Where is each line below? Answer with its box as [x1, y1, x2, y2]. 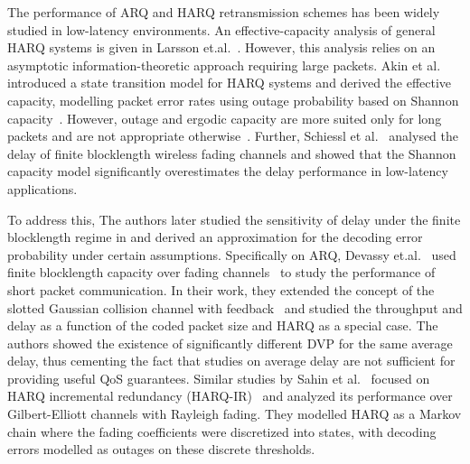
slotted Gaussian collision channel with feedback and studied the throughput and [7, 298, 463, 317]
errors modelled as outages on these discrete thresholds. [7, 440, 315, 459]
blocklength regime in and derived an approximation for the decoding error [7, 227, 423, 246]
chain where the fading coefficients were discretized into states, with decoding [7, 422, 437, 441]
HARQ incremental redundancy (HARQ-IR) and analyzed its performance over [7, 386, 453, 405]
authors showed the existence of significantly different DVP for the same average [7, 333, 453, 352]
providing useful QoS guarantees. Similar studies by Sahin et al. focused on [7, 368, 430, 387]
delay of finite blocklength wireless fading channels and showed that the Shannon [7, 144, 456, 162]
